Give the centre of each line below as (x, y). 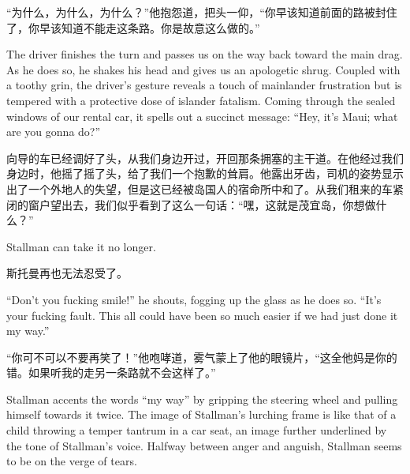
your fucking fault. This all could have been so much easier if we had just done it (202, 315)
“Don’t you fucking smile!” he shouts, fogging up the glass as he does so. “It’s (194, 299)
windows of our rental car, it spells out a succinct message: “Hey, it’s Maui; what (202, 116)
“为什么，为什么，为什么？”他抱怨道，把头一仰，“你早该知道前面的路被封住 (202, 12)
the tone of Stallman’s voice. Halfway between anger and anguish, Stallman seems (204, 445)
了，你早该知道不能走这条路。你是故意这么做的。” (133, 27)
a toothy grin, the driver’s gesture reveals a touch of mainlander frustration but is (204, 85)
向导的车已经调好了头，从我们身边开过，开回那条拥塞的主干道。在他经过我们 (205, 158)
